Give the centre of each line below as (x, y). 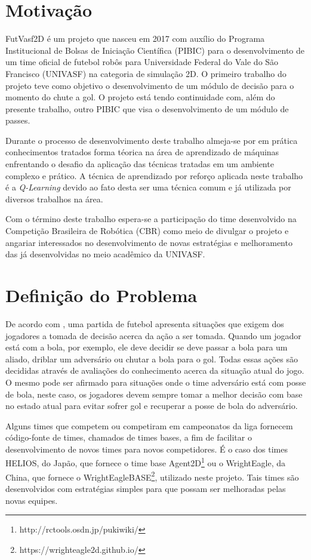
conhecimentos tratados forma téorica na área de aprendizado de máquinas (142, 152)
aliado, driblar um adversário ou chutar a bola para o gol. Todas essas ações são (152, 359)
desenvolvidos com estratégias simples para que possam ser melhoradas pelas (146, 488)
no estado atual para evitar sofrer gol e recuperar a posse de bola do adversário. (152, 406)
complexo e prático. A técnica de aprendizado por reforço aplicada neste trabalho (154, 175)
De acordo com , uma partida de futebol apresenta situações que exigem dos (145, 323)
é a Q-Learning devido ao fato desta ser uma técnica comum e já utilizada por (148, 187)
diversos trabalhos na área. (54, 199)
